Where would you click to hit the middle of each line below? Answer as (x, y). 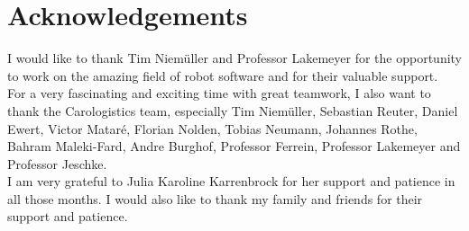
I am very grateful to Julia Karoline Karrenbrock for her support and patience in (231, 181)
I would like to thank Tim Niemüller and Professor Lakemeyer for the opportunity (235, 58)
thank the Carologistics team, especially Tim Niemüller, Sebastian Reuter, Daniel (233, 110)
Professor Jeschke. (57, 163)
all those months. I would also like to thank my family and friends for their (215, 198)
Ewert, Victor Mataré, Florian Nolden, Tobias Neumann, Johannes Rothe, (212, 128)
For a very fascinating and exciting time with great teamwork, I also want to (219, 93)
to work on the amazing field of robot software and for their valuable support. (223, 75)
